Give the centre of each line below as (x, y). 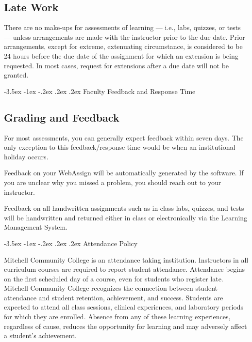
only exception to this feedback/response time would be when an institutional (120, 147)
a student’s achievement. (40, 335)
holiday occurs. (26, 156)
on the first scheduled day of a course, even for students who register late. (114, 278)
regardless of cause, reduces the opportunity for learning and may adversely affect (126, 326)
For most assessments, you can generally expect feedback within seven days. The (124, 137)
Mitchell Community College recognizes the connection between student (111, 288)
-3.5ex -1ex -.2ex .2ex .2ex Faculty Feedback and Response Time (100, 91)
